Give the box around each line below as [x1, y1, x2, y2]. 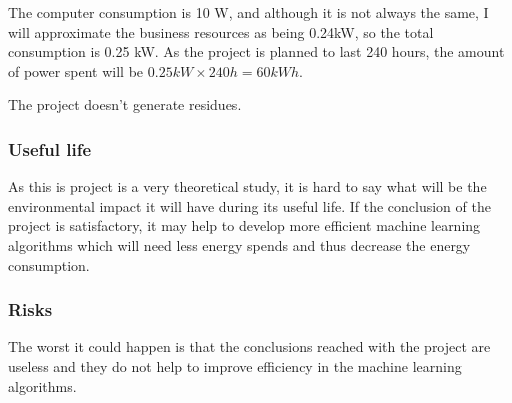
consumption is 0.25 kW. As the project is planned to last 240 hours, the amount [8, 41, 505, 62]
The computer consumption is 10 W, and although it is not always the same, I [8, 2, 489, 22]
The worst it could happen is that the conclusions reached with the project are [8, 336, 491, 357]
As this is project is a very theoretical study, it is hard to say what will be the [8, 176, 487, 197]
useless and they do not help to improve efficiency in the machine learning [8, 355, 462, 376]
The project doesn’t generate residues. [8, 94, 242, 115]
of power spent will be [8, 60, 144, 81]
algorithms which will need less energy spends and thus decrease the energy [8, 234, 471, 255]
